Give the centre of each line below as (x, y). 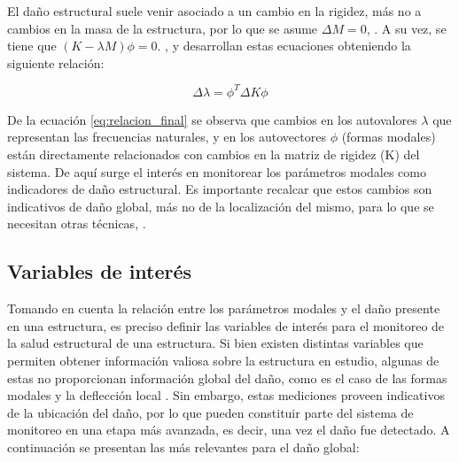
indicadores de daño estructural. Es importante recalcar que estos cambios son (220, 189)
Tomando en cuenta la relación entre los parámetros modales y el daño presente (224, 308)
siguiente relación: (56, 62)
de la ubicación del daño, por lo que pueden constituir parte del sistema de (210, 412)
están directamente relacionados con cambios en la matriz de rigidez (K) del (214, 154)
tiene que (32, 46)
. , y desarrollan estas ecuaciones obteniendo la (284, 46)
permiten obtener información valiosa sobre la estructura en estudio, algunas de (223, 361)
